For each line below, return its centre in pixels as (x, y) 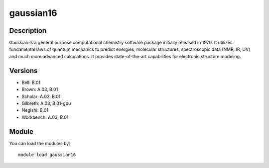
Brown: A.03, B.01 (40, 89)
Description (28, 31)
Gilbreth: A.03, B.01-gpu (46, 103)
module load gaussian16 (47, 155)
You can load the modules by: (40, 143)
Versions (23, 70)
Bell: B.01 (31, 83)
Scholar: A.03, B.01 (41, 96)
